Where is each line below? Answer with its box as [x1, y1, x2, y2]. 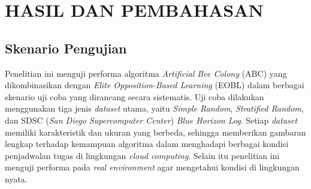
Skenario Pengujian [5, 38, 127, 57]
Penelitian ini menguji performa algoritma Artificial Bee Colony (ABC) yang [5, 67, 287, 79]
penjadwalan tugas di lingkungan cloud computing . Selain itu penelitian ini [5, 149, 280, 161]
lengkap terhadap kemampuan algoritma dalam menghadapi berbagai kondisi [5, 137, 289, 150]
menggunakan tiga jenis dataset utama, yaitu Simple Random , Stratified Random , [5, 102, 304, 115]
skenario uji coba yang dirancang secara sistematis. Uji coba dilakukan [5, 90, 264, 103]
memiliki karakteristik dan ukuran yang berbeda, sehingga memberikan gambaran [5, 125, 306, 138]
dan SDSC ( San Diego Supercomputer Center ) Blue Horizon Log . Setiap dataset [5, 113, 297, 126]
